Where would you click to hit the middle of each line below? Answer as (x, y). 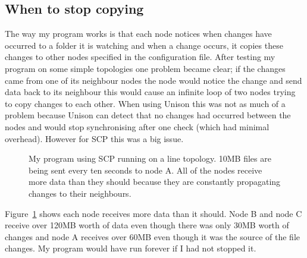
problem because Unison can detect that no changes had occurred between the (148, 115)
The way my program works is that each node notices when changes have (138, 34)
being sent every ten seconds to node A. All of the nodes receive (145, 170)
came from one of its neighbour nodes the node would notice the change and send (153, 80)
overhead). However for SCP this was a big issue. (94, 138)
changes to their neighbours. (80, 193)
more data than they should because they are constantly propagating (155, 182)
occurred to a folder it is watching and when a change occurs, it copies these (144, 45)
